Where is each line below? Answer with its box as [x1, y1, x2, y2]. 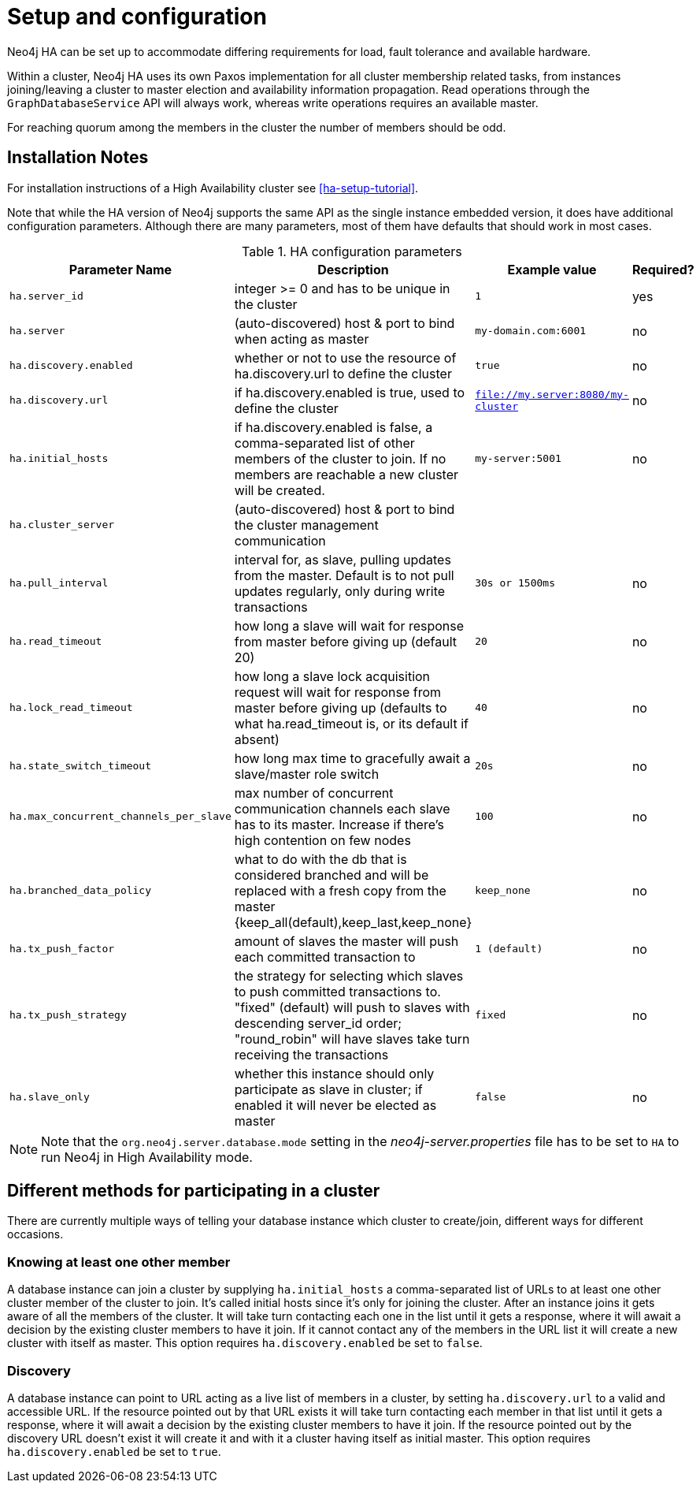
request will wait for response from [234, 683, 442, 700]
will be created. [234, 482, 325, 498]
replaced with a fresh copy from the [234, 882, 446, 899]
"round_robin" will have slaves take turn [234, 1030, 470, 1047]
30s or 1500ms [475, 577, 555, 590]
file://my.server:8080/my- [475, 388, 629, 400]
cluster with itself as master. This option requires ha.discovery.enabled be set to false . [7, 1336, 483, 1350]
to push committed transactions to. [234, 983, 441, 999]
